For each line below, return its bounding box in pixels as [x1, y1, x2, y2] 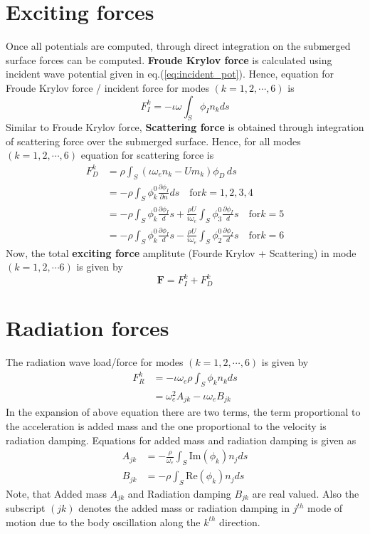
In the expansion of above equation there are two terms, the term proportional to [6, 404, 361, 419]
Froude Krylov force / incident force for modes [6, 80, 209, 95]
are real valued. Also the [252, 486, 359, 501]
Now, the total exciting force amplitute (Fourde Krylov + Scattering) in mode [6, 245, 356, 260]
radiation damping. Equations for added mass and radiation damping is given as [6, 432, 356, 447]
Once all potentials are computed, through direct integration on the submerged [6, 38, 351, 53]
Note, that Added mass [6, 486, 107, 501]
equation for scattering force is [80, 147, 214, 162]
